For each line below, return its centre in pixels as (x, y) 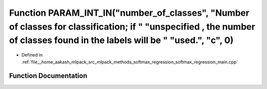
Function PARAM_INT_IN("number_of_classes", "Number (129, 13)
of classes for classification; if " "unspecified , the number (132, 27)
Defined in (32, 55)
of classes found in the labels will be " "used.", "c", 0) (121, 41)
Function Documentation (48, 76)
